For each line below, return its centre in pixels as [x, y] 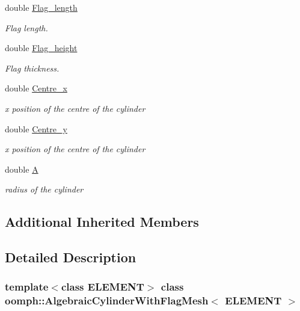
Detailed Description [71, 257]
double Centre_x [36, 88]
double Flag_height [41, 48]
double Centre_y [36, 128]
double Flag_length [41, 7]
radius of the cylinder [44, 189]
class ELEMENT [103, 287]
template [27, 287]
